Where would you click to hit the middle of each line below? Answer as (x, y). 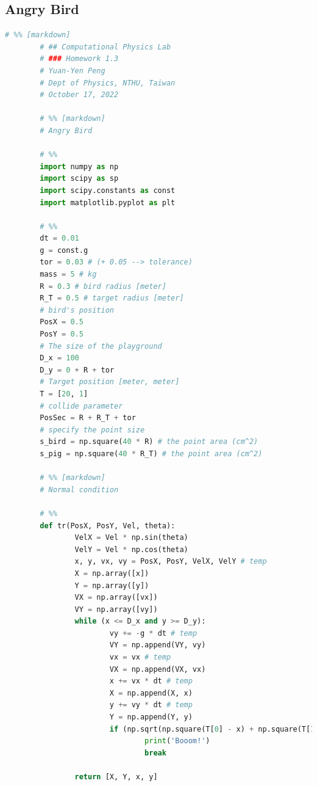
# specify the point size (92, 430)
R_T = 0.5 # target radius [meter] (112, 298)
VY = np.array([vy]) (116, 609)
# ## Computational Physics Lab (105, 47)
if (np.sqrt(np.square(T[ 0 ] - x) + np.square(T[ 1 (212, 729)
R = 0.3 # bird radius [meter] (103, 286)
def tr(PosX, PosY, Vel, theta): (108, 526)
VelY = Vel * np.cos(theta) (131, 549)
